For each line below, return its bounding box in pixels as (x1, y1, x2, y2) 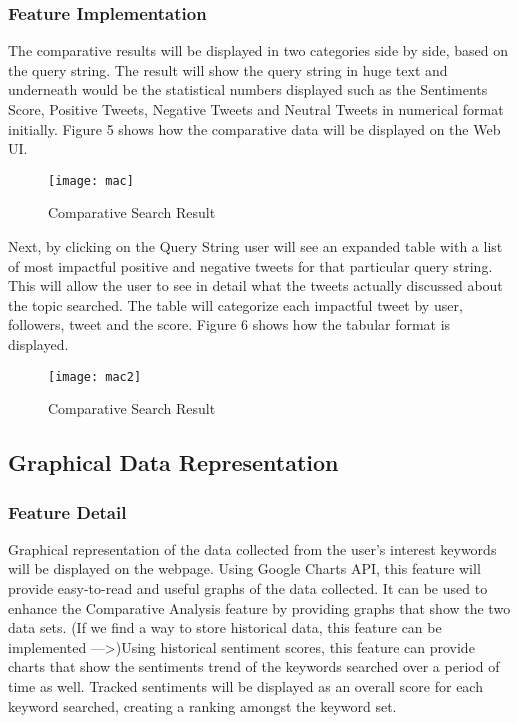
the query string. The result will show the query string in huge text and (8, 59, 448, 80)
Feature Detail (8, 499, 127, 524)
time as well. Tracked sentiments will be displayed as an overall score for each (8, 676, 483, 696)
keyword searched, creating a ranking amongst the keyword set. (8, 695, 397, 716)
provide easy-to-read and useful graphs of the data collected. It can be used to (8, 578, 488, 599)
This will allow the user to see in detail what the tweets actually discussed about (8, 275, 503, 296)
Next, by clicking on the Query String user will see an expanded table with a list (8, 236, 503, 257)
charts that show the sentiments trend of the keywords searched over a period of (8, 656, 500, 677)
